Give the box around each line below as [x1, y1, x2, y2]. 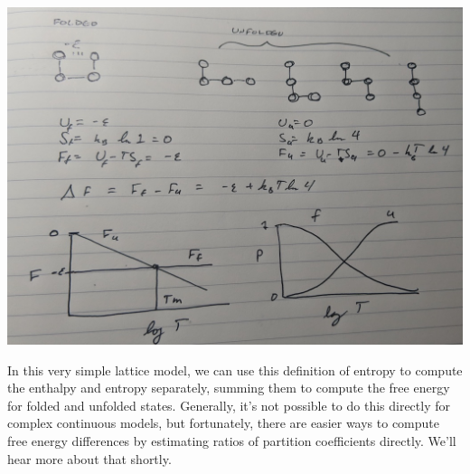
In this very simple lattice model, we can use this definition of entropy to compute [7, 360, 463, 379]
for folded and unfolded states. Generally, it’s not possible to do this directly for [7, 395, 450, 414]
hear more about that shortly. [7, 449, 172, 468]
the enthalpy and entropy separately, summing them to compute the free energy [7, 378, 450, 397]
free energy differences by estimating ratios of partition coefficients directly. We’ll [7, 431, 456, 450]
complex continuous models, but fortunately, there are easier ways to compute [7, 413, 440, 432]
